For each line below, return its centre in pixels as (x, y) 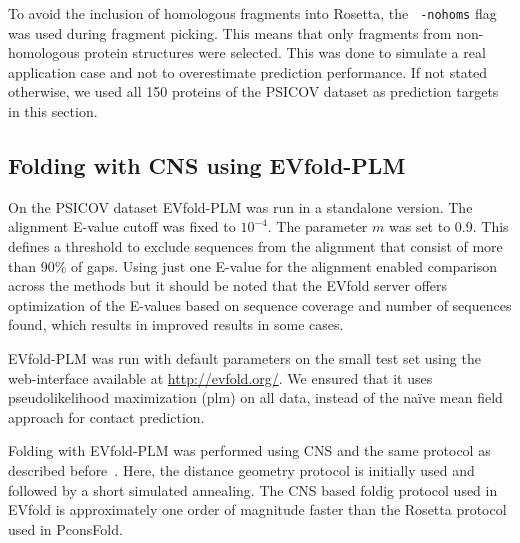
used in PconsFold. (65, 528)
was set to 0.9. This (448, 226)
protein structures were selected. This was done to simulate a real (285, 52)
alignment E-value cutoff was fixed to (122, 226)
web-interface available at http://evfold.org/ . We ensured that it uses (220, 377)
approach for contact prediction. (106, 416)
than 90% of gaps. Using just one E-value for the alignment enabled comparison (253, 265)
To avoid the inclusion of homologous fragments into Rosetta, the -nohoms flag (252, 13)
